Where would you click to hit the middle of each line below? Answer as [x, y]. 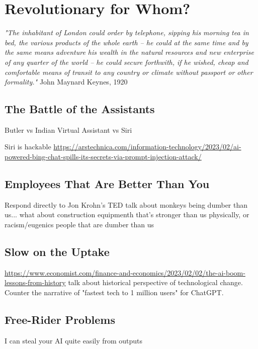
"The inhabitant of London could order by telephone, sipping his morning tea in [127, 32]
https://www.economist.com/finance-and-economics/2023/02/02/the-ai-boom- [125, 272]
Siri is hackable [28, 147]
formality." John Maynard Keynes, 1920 [66, 82]
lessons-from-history [35, 282]
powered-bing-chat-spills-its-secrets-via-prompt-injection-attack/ [103, 157]
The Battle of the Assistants [80, 109]
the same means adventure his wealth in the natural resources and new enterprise [129, 52]
